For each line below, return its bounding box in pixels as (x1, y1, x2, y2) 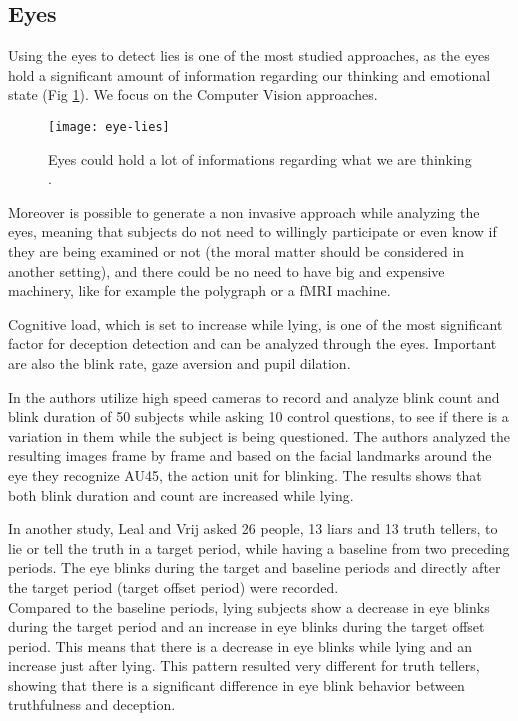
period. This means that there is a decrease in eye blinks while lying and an (8, 635, 473, 656)
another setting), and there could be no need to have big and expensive (8, 260, 445, 281)
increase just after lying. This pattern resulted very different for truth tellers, (8, 655, 480, 676)
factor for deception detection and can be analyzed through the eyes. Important (8, 333, 497, 354)
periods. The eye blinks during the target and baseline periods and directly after (8, 557, 501, 578)
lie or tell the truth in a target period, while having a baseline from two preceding (8, 537, 510, 558)
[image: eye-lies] (48, 119, 170, 134)
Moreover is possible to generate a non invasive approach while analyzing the (8, 201, 480, 222)
